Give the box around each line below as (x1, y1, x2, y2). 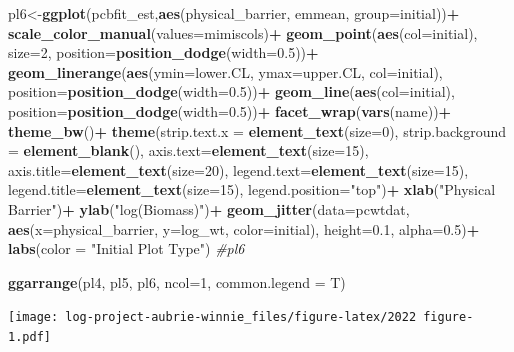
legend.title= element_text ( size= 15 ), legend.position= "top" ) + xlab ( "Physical (8, 179, 496, 200)
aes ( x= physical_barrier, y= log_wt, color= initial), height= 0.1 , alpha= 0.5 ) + (8, 218, 480, 239)
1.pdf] (8, 329, 51, 344)
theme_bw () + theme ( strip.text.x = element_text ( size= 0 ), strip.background (8, 120, 507, 141)
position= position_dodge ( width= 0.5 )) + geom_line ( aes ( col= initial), (8, 81, 455, 102)
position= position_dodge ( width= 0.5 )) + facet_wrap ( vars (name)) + (8, 100, 452, 121)
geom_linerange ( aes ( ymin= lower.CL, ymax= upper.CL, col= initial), (8, 61, 443, 82)
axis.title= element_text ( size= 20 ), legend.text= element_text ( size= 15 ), (8, 159, 469, 180)
